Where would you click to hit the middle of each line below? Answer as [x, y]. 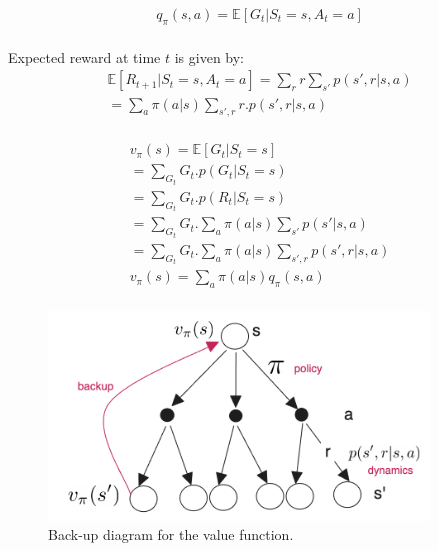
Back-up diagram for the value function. [171, 534]
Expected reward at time [84, 56]
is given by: [209, 56]
